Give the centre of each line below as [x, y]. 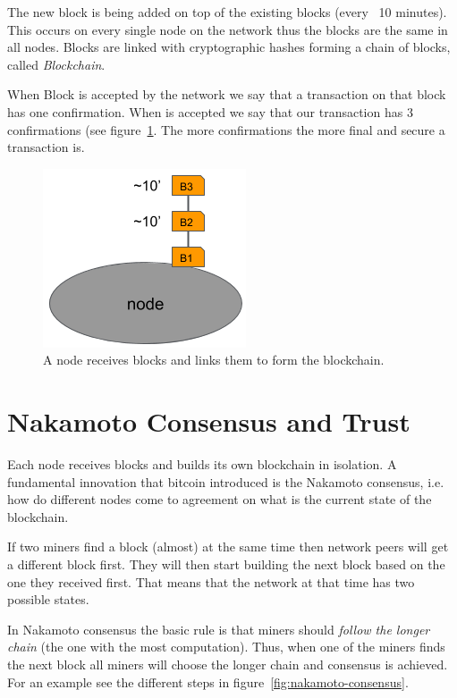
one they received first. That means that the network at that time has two [211, 581]
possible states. [48, 599]
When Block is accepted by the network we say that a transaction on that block [227, 94]
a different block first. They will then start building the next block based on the [226, 564]
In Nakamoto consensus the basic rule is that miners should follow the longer [219, 629]
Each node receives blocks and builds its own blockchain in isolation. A [202, 464]
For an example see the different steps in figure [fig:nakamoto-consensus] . [208, 681]
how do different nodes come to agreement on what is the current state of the [220, 499]
